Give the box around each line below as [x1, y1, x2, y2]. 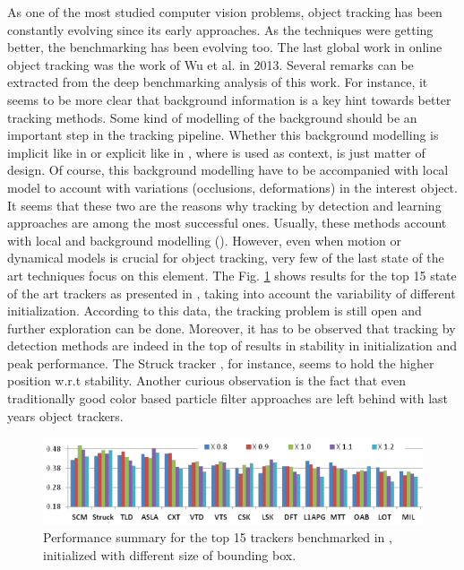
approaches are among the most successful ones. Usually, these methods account [7, 213, 447, 232]
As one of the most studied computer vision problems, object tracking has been [7, 3, 443, 21]
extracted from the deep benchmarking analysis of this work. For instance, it [7, 73, 428, 91]
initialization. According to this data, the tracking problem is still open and [7, 301, 422, 320]
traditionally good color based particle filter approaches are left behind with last [7, 389, 449, 408]
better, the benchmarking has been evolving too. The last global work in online [7, 38, 443, 56]
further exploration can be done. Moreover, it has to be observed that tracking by [7, 318, 456, 337]
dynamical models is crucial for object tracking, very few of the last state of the [7, 248, 444, 267]
